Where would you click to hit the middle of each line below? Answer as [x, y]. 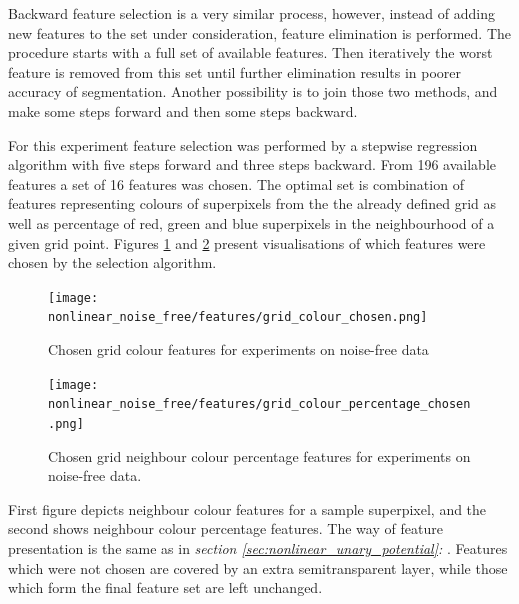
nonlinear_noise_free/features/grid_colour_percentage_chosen [259, 404]
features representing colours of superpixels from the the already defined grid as [252, 203]
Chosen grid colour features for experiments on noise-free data [238, 349]
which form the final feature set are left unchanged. [165, 587]
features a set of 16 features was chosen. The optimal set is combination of [236, 183]
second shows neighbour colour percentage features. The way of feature [225, 528]
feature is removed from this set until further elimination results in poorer [234, 71]
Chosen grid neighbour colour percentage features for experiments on [259, 455]
